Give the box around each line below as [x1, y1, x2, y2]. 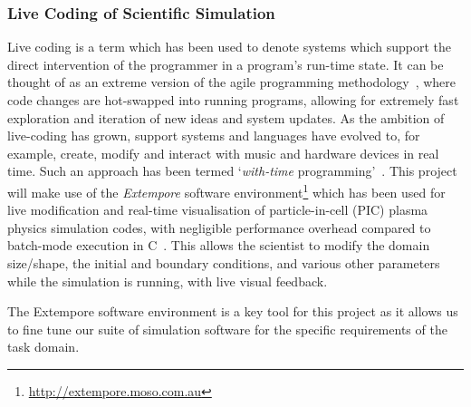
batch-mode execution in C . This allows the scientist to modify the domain [7, 236, 430, 255]
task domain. [7, 337, 80, 356]
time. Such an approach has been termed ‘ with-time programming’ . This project [7, 161, 457, 180]
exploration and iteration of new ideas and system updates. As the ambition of [7, 108, 445, 127]
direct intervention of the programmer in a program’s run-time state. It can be [7, 54, 444, 73]
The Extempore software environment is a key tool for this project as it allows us [7, 302, 458, 321]
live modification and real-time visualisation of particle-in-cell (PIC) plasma [7, 200, 428, 219]
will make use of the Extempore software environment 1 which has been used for [7, 179, 446, 201]
